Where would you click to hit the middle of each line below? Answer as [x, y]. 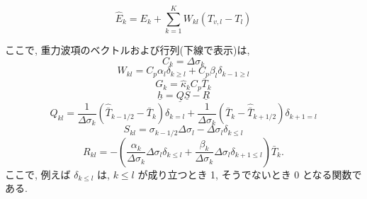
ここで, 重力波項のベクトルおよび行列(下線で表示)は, [128, 50]
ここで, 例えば [38, 174]
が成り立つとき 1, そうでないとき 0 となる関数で [250, 174]
